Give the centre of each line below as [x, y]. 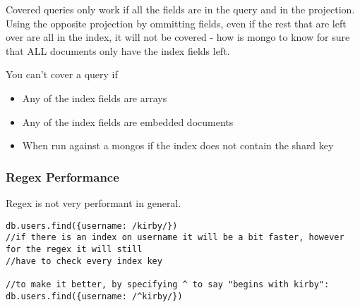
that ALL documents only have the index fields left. [118, 50]
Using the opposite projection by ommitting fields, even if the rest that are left [176, 23]
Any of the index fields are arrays [95, 98]
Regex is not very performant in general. [94, 202]
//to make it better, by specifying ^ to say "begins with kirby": [168, 284]
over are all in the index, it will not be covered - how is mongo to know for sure [178, 37]
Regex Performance [62, 176]
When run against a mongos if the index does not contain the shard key [178, 145]
